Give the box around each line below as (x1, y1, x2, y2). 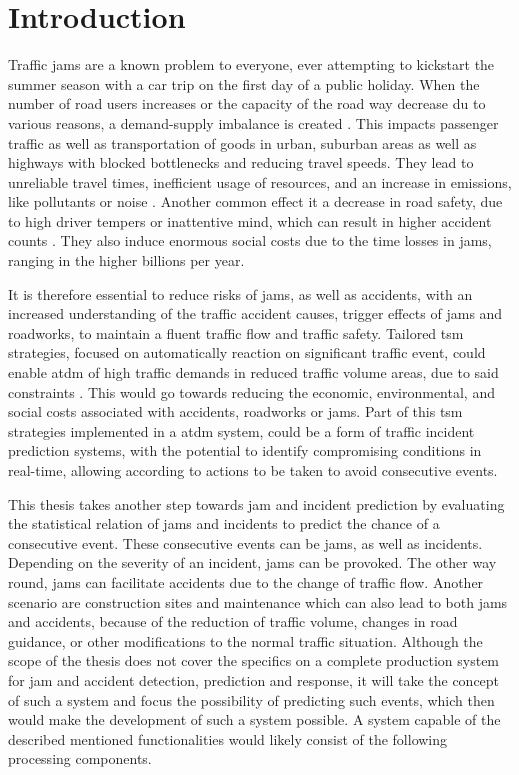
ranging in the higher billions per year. (8, 250, 245, 271)
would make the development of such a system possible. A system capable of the (8, 709, 501, 730)
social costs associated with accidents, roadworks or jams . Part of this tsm (8, 401, 463, 422)
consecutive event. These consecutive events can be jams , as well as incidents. (8, 532, 483, 553)
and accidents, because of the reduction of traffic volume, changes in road (8, 611, 458, 632)
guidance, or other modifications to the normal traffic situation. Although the (8, 630, 483, 651)
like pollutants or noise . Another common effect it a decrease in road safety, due (8, 191, 503, 212)
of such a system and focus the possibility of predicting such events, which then (8, 689, 495, 710)
